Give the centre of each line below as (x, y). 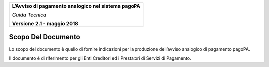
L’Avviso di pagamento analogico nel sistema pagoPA (76, 6)
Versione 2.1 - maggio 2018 (45, 23)
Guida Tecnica (29, 15)
